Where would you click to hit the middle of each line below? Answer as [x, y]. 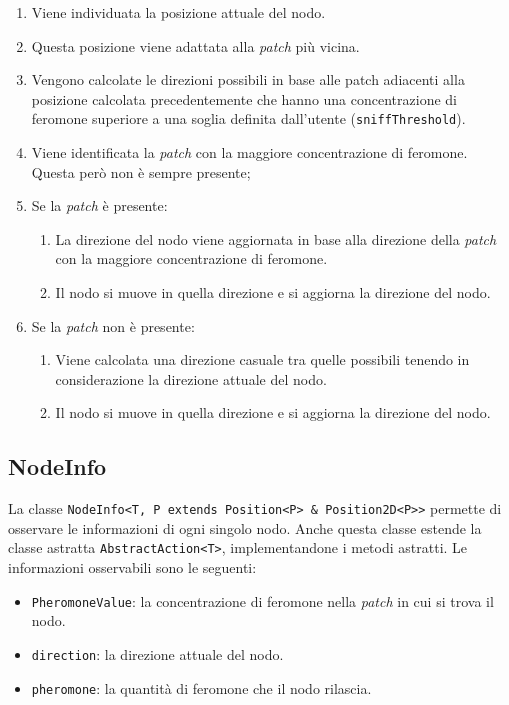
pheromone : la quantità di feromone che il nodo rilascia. [201, 687]
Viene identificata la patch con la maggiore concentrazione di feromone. [249, 152]
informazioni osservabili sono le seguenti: [132, 567]
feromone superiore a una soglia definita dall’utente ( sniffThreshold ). [248, 118]
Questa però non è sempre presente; [141, 171]
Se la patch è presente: [99, 205]
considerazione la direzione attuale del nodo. [191, 378]
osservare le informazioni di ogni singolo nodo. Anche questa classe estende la [245, 527]
